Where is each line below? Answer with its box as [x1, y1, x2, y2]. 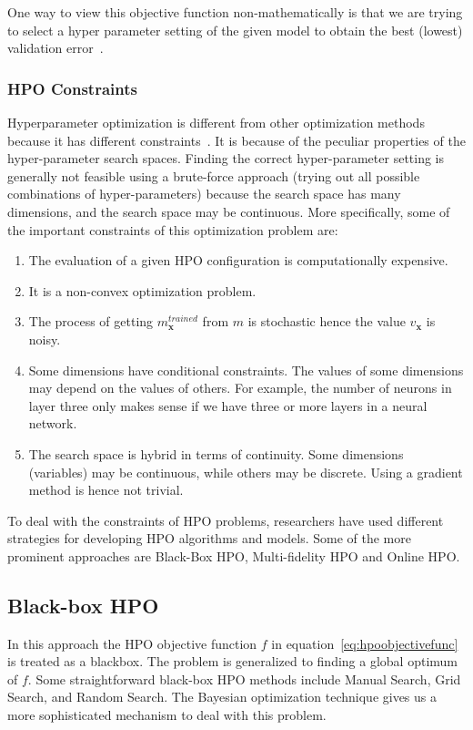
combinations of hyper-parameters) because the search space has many [7, 184, 401, 203]
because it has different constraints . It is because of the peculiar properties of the [7, 130, 466, 149]
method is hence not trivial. [28, 480, 184, 499]
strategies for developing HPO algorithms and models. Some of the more [7, 529, 411, 548]
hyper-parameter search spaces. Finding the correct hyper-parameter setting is [7, 149, 445, 168]
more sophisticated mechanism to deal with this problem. [7, 705, 327, 725]
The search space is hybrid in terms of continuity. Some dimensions [28, 444, 404, 463]
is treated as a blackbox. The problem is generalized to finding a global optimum [7, 652, 458, 671]
